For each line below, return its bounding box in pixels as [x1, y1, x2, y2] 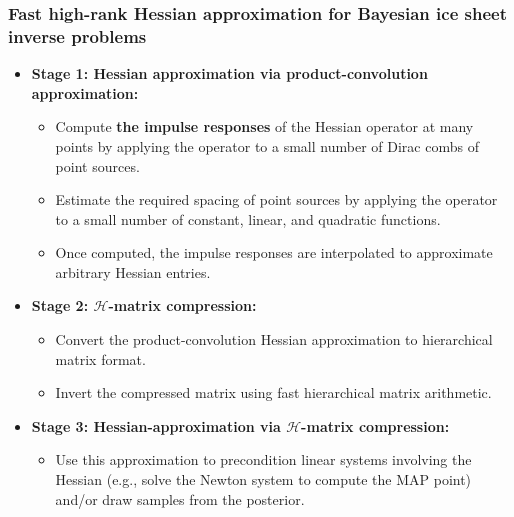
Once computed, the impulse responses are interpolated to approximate [55, 242, 493, 263]
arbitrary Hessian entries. [55, 261, 211, 282]
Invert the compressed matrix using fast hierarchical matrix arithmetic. [55, 382, 492, 403]
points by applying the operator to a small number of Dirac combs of [55, 135, 479, 156]
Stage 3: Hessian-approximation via [31, 415, 281, 436]
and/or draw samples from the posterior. [55, 488, 305, 509]
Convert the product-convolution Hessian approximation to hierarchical [55, 329, 493, 350]
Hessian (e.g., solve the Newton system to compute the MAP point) [55, 469, 472, 490]
